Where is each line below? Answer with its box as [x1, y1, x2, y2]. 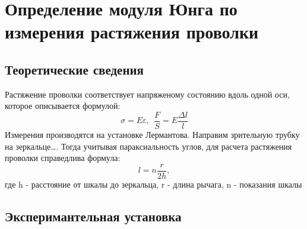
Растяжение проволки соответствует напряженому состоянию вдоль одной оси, [5, 88, 290, 100]
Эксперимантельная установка [5, 207, 182, 225]
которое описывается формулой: [5, 99, 121, 112]
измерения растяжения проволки [5, 20, 259, 44]
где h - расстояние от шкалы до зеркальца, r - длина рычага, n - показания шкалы [5, 178, 302, 190]
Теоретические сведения [5, 60, 144, 78]
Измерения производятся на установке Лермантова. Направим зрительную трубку [5, 128, 300, 141]
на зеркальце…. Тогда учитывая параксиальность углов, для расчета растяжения [5, 140, 292, 152]
